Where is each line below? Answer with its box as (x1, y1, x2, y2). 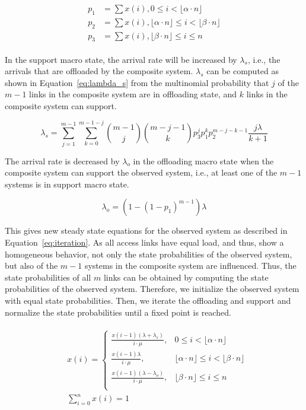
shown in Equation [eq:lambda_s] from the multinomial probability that (5, 76, 269, 88)
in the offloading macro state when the (133, 154, 274, 167)
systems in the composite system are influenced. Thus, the (84, 259, 297, 272)
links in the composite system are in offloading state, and (29, 88, 237, 100)
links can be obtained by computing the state (103, 271, 269, 283)
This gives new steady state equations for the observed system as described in (5, 224, 288, 237)
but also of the (5, 259, 58, 272)
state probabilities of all (5, 271, 91, 283)
